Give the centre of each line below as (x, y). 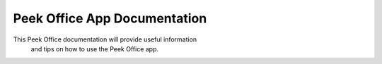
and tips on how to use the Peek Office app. (95, 49)
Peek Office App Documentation (110, 18)
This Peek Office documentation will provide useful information (105, 39)
